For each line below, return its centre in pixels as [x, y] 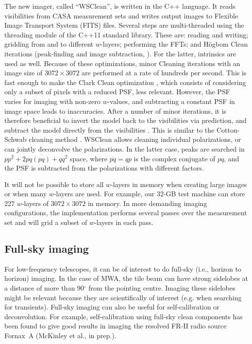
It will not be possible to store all [54, 184]
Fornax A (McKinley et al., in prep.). [60, 335]
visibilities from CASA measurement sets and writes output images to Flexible [121, 15]
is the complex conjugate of [175, 158]
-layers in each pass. [124, 222]
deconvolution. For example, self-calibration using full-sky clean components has [124, 316]
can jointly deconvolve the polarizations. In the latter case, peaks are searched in [125, 148]
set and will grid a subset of [46, 222]
